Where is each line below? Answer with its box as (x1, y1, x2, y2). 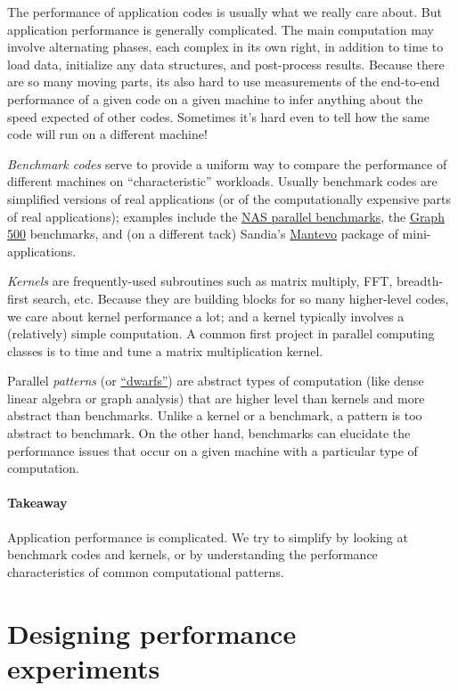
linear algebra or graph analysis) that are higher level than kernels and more (7, 388, 425, 407)
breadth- (397, 272, 444, 290)
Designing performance (7, 614, 297, 651)
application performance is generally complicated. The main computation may (7, 20, 434, 38)
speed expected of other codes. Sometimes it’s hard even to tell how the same (7, 107, 430, 126)
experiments (7, 649, 160, 686)
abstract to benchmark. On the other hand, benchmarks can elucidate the (7, 424, 411, 443)
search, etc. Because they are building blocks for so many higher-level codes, (32, 289, 449, 307)
